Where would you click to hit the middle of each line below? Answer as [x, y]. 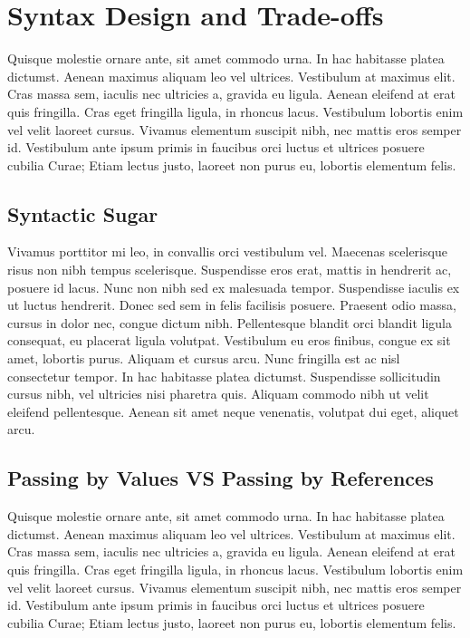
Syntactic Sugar [83, 213]
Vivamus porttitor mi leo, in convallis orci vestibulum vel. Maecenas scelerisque [227, 251]
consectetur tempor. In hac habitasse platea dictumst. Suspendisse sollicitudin [224, 376]
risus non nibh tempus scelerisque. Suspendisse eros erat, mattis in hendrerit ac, [230, 270]
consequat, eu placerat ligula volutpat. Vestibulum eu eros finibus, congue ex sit [229, 340]
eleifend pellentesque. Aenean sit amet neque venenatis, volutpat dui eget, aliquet [233, 411]
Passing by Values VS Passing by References [221, 478]
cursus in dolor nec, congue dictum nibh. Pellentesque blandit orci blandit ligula [230, 322]
